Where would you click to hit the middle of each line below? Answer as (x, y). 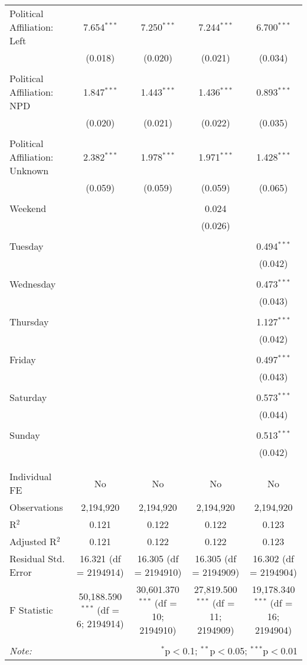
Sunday (25, 435)
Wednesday (33, 284)
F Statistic (31, 609)
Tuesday (27, 246)
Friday (23, 359)
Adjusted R (33, 541)
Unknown (29, 170)
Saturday (28, 397)
